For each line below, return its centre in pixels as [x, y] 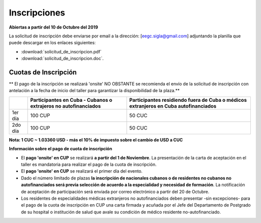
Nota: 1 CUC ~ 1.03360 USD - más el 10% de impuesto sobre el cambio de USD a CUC [96, 140]
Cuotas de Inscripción [43, 72]
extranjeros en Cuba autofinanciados [173, 106]
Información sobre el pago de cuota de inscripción [60, 149]
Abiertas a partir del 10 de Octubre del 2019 [54, 27]
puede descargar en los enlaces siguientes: [52, 43]
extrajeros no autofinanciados [65, 106]
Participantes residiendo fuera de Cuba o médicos [188, 100]
